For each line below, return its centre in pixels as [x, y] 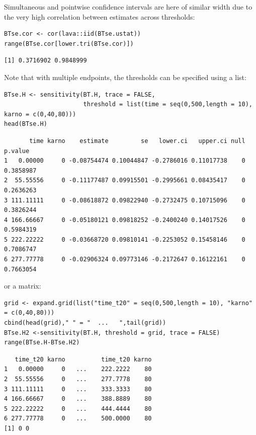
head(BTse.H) [26, 124]
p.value [17, 151]
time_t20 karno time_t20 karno [83, 359]
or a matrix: [23, 286]
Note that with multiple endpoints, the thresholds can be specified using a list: [125, 77]
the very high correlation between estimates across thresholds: [100, 16]
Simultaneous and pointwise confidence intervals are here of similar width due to [128, 7]
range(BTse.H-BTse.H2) [42, 343]
